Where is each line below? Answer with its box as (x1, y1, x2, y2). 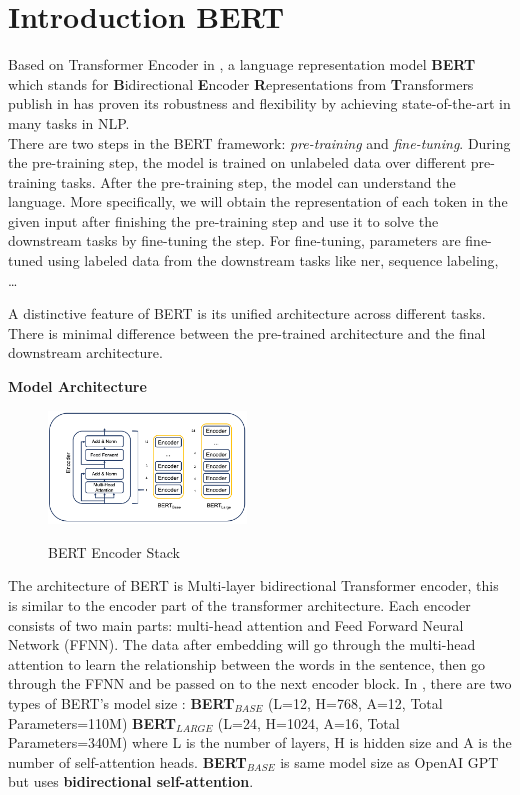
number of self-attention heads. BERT (8, 751, 247, 772)
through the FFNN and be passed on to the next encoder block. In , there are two (8, 673, 512, 694)
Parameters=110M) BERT (8, 712, 176, 733)
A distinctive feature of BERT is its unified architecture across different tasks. (8, 303, 486, 324)
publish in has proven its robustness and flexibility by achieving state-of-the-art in (8, 93, 511, 114)
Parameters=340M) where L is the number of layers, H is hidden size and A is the (8, 732, 512, 753)
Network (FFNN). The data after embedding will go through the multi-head (8, 634, 476, 655)
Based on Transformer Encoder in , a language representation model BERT (8, 54, 476, 75)
